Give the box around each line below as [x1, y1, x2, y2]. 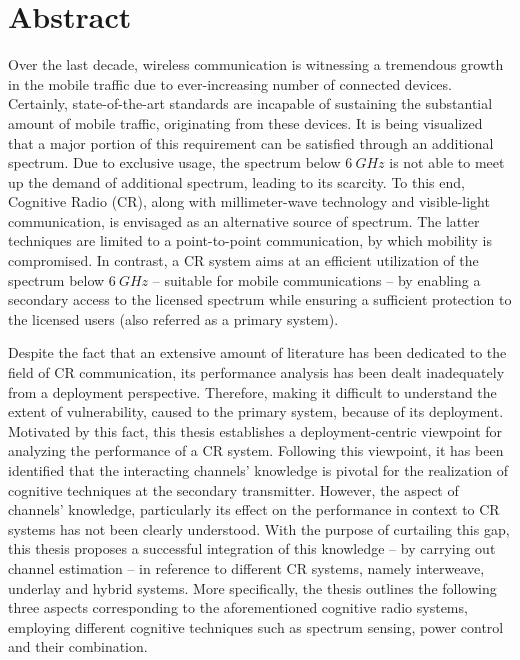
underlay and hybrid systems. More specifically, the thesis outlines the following [8, 577, 497, 598]
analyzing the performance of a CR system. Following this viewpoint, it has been [8, 440, 504, 461]
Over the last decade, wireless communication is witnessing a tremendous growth [8, 54, 504, 75]
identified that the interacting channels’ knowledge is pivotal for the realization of [8, 460, 509, 480]
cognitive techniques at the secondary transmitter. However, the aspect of [8, 479, 459, 500]
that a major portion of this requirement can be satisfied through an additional [8, 132, 494, 153]
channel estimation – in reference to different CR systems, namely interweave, [8, 557, 485, 578]
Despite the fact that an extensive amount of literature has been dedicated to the [8, 342, 507, 363]
